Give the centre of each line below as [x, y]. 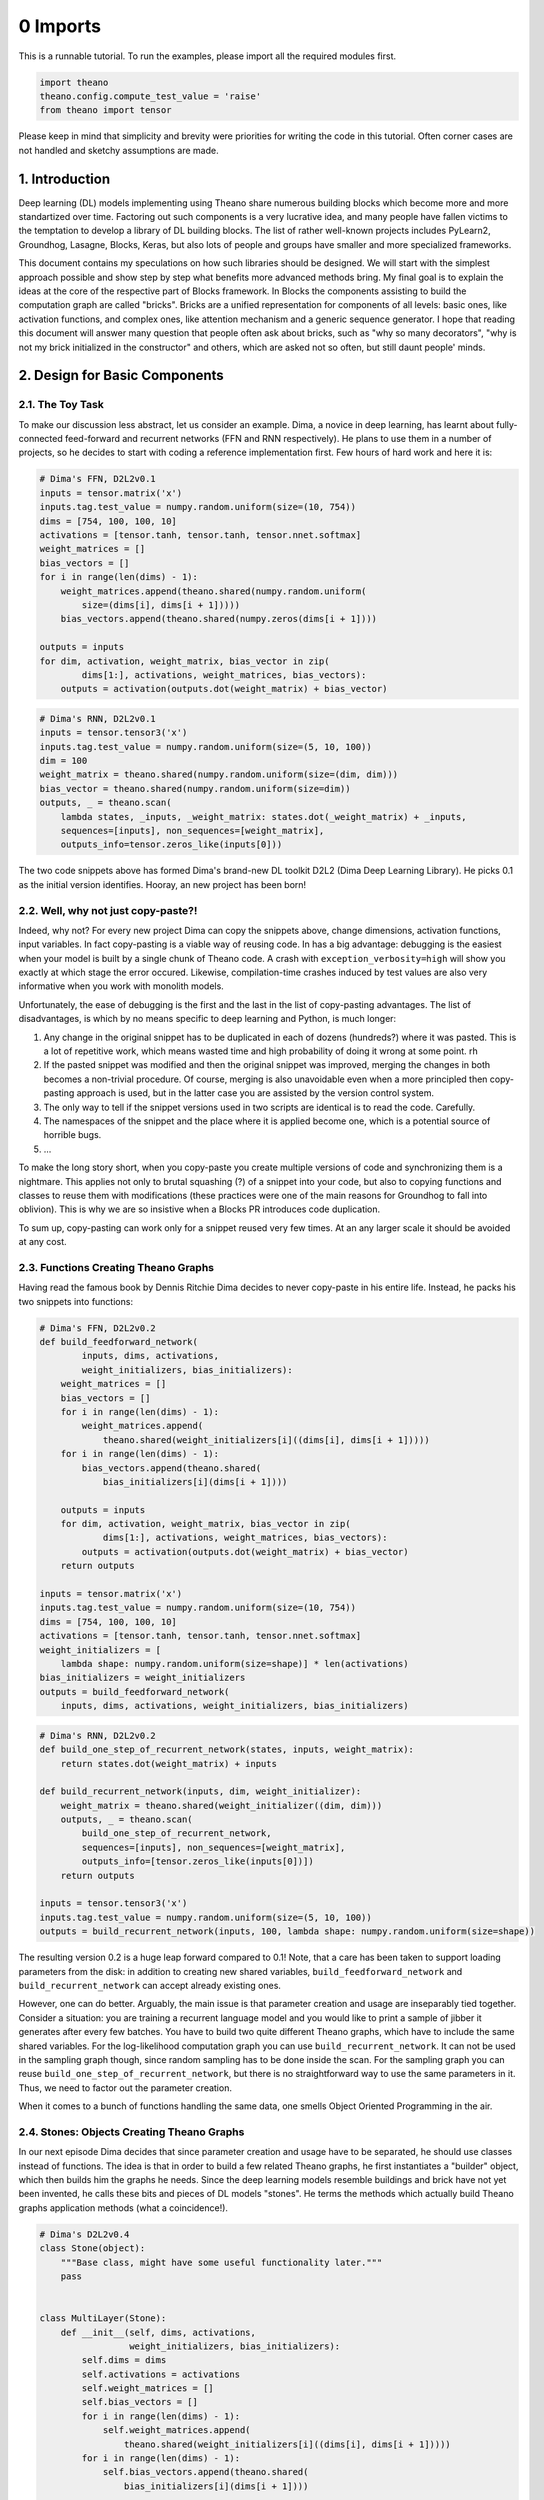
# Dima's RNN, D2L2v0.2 [98, 1735]
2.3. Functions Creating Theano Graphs [116, 1267]
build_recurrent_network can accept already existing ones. [150, 1985]
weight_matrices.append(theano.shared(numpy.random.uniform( [213, 591]
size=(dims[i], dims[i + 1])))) [160, 604]
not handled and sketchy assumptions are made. [118, 150]
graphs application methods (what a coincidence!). [123, 2207]
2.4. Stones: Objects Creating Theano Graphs [131, 2132]
